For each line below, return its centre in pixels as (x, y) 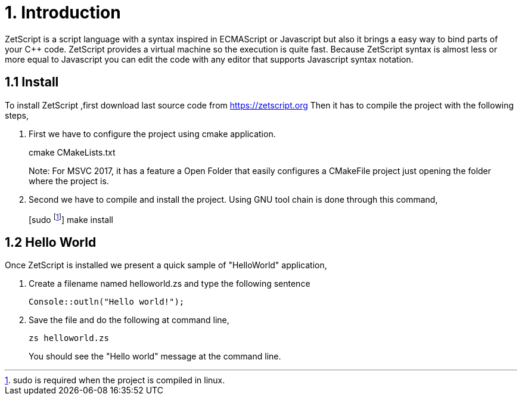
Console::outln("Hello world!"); (107, 302)
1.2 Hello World (51, 242)
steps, (17, 115)
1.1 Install (32, 82)
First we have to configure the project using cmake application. (152, 134)
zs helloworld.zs (69, 338)
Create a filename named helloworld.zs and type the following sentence (170, 284)
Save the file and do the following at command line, (129, 320)
